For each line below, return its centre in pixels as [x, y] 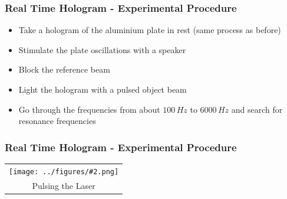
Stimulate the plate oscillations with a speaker [102, 49]
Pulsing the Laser [64, 185]
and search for [257, 109]
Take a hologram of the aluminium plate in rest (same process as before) [150, 30]
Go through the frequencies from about [89, 109]
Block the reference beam [64, 69]
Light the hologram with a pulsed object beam [103, 89]
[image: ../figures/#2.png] [64, 172]
